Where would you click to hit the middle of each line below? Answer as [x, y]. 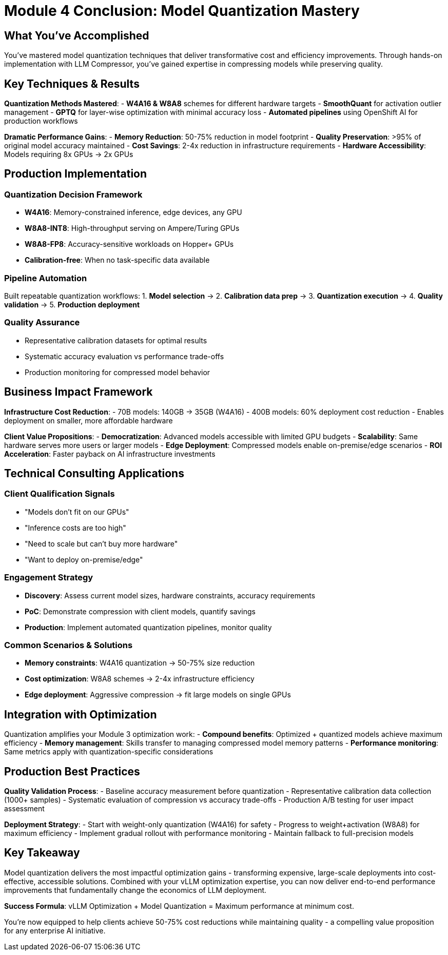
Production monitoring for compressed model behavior [118, 372]
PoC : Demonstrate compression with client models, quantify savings [140, 611]
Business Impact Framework [79, 392]
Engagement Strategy [49, 578]
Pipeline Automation [46, 278]
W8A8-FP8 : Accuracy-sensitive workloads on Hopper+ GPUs [129, 244]
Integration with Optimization [81, 714]
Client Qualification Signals [60, 494]
